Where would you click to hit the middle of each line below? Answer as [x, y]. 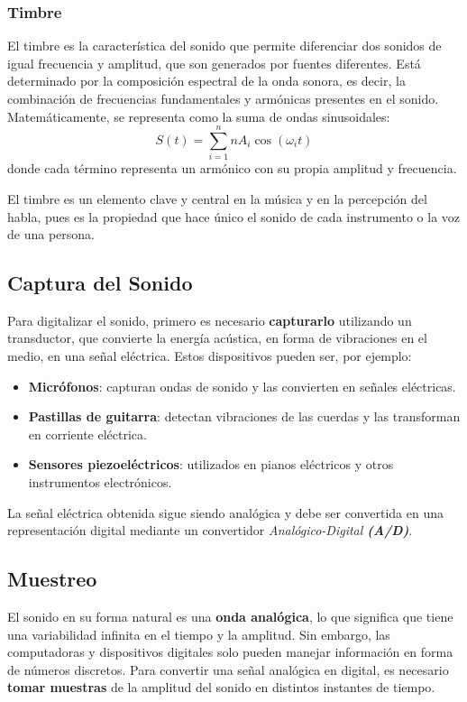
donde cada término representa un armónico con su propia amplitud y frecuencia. [232, 168]
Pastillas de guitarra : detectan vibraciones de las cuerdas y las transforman [244, 416]
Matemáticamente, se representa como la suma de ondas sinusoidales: [199, 116]
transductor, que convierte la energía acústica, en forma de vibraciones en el [217, 338]
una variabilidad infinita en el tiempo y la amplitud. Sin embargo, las [199, 634]
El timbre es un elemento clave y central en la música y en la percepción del [217, 198]
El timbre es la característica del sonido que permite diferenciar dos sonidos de [224, 46]
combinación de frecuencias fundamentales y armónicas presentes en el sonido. [223, 98]
